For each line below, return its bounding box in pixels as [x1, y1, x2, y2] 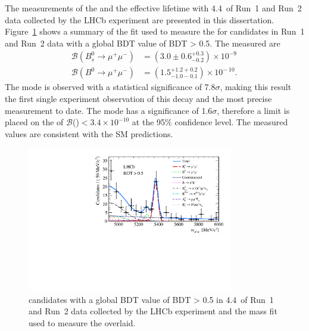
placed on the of [5, 116, 64, 128]
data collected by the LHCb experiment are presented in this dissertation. [5, 13, 274, 26]
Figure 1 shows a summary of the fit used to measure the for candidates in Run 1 [5, 25, 305, 38]
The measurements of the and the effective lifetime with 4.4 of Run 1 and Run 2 [5, 2, 302, 14]
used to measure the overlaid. [29, 316, 136, 329]
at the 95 [132, 116, 166, 128]
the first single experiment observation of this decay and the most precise [5, 92, 272, 105]
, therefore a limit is [217, 104, 290, 116]
